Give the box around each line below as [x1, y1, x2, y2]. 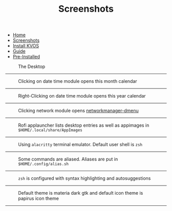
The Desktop [18, 63, 46, 69]
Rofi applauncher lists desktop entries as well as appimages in [18, 122, 149, 128]
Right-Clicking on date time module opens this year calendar [18, 93, 146, 99]
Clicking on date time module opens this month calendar [18, 78, 137, 84]
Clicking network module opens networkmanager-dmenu [18, 108, 139, 114]
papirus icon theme [18, 195, 59, 202]
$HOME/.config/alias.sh [18, 161, 69, 167]
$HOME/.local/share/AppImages [18, 128, 83, 133]
